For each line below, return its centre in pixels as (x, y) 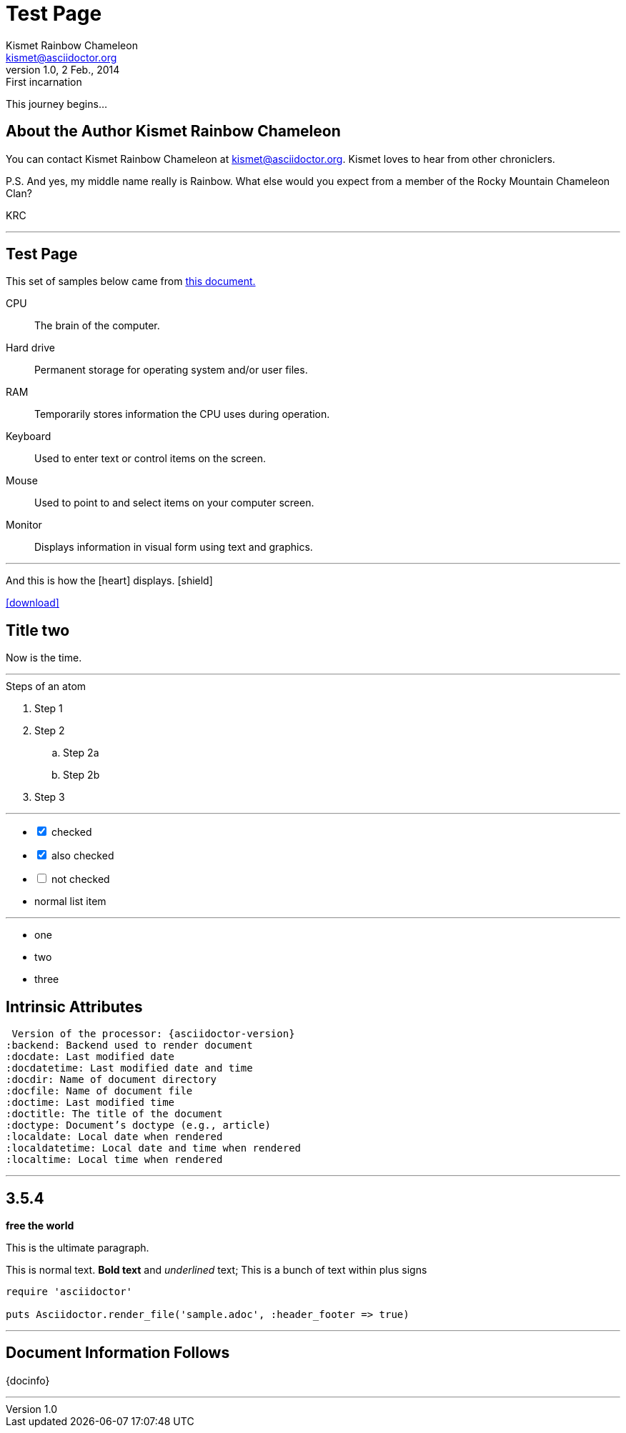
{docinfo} (28, 1380)
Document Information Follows (118, 1353)
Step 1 (49, 709)
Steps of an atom (46, 686)
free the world (40, 1225)
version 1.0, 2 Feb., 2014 (63, 69)
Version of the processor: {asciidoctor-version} (153, 1034)
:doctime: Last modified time (90, 1103)
